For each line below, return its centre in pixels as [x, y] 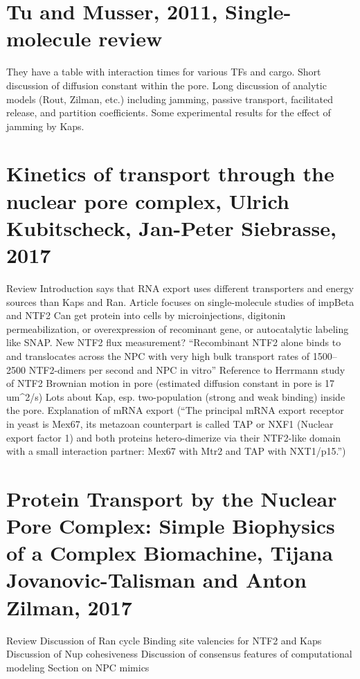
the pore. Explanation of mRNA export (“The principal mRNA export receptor [175, 410]
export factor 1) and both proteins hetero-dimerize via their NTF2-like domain [174, 437]
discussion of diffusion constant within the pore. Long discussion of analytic [166, 85]
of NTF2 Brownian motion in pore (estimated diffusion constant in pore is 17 [171, 383]
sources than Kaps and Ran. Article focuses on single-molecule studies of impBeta [180, 301]
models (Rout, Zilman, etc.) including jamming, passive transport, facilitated [170, 99]
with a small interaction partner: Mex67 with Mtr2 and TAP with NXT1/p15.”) [176, 451]
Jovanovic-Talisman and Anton [156, 580]
